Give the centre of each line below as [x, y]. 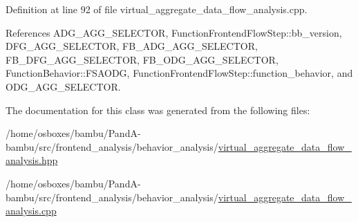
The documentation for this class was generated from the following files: [158, 110]
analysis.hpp [32, 160]
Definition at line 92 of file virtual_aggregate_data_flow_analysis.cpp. [157, 9]
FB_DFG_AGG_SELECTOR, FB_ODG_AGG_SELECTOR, [142, 59]
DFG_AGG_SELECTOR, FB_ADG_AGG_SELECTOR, [132, 46]
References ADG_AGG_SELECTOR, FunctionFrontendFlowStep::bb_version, [174, 32]
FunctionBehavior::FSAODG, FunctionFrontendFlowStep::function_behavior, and [179, 73]
